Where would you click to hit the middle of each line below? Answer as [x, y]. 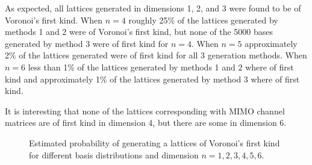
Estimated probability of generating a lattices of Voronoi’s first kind [154, 142]
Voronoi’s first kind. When [54, 20]
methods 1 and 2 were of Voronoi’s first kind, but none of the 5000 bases [139, 32]
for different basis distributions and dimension [114, 154]
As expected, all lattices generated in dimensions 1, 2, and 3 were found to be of [153, 8]
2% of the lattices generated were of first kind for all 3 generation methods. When [156, 55]
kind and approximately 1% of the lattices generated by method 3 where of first [152, 79]
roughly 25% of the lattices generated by [203, 20]
